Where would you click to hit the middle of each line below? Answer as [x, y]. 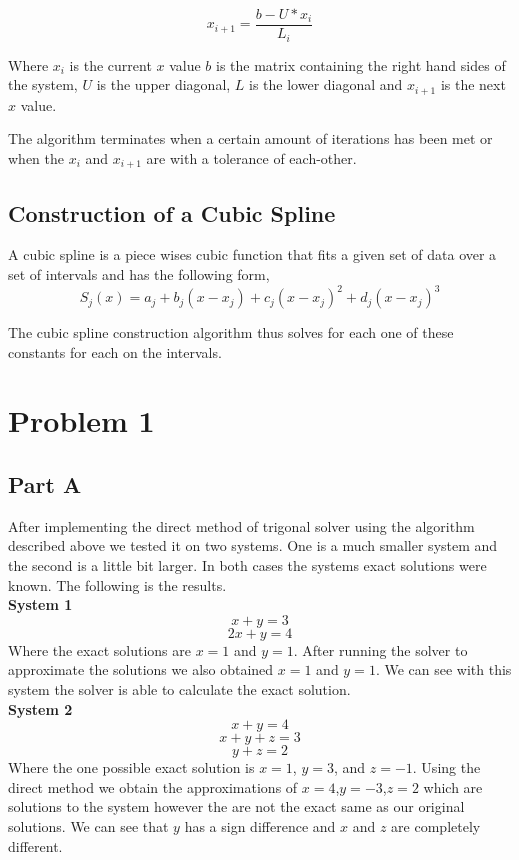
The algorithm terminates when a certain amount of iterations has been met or [250, 138]
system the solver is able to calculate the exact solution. [179, 689]
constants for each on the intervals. [115, 351]
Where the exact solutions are [99, 649]
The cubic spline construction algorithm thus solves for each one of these [231, 332]
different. [35, 845]
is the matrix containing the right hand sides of [361, 64]
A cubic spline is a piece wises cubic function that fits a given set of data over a [252, 254]
